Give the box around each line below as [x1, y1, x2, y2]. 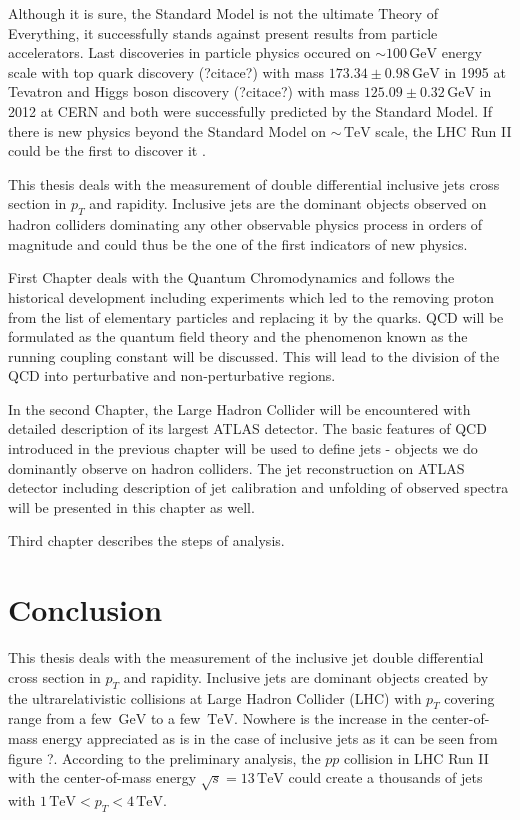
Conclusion [8, 589, 163, 630]
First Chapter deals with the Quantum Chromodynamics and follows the [8, 267, 455, 288]
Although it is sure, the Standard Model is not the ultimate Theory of [8, 3, 439, 23]
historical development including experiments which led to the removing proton [8, 286, 495, 307]
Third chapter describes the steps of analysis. [8, 530, 285, 551]
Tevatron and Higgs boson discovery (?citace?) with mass [8, 81, 360, 102]
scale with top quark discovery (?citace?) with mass [8, 61, 325, 82]
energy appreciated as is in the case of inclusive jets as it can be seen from [42, 727, 498, 748]
